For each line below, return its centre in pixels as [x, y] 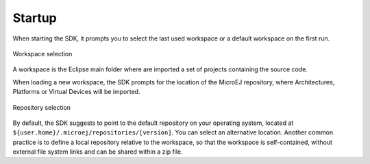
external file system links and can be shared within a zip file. [98, 152]
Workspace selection [42, 54]
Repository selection [42, 107]
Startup [35, 18]
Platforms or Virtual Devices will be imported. [76, 92]
